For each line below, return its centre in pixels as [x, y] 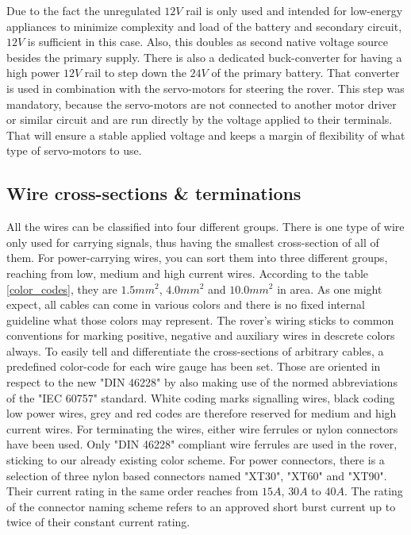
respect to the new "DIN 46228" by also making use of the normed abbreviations [202, 382]
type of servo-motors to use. [74, 150]
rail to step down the [135, 73]
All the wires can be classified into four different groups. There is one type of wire [205, 227]
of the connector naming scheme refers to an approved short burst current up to [201, 506]
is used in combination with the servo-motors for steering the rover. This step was [205, 88]
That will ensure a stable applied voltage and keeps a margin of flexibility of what [206, 135]
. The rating [373, 491]
